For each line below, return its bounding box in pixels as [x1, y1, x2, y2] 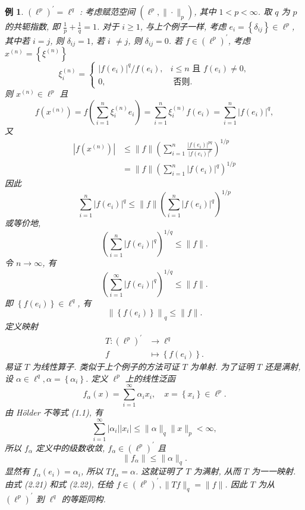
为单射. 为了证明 [190, 360, 254, 373]
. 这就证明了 [136, 465, 183, 477]
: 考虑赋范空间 [80, 5, 136, 17]
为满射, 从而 [193, 465, 241, 477]
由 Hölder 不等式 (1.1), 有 [5, 406, 103, 419]
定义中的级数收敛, [35, 441, 105, 454]
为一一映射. [251, 465, 296, 477]
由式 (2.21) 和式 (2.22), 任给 [5, 477, 114, 490]
